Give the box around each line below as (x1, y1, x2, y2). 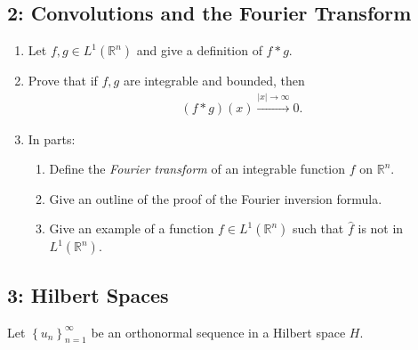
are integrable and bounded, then (123, 71, 305, 90)
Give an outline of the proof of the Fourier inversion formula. (49, 189, 382, 208)
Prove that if (28, 71, 98, 90)
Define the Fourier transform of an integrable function (49, 159, 346, 178)
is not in (358, 219, 404, 238)
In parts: (28, 129, 76, 148)
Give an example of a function (49, 219, 214, 238)
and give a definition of (136, 41, 262, 60)
